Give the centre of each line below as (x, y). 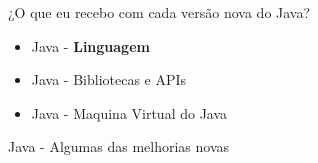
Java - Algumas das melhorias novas (119, 146)
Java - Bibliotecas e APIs (109, 79)
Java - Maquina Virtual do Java (129, 112)
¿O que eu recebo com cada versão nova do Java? (159, 12)
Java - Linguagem (90, 45)
